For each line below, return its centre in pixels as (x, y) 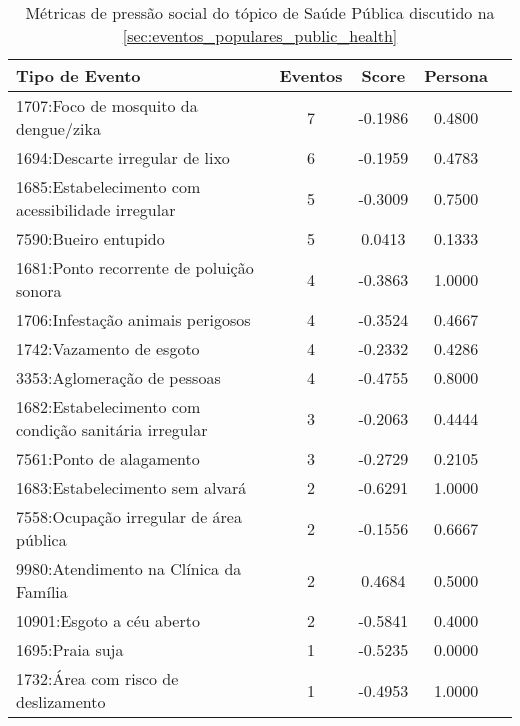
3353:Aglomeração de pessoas (118, 377)
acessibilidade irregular (96, 209)
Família (42, 591)
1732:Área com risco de (97, 678)
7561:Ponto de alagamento (108, 458)
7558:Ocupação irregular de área (129, 516)
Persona (456, 75)
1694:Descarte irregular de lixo (123, 157)
